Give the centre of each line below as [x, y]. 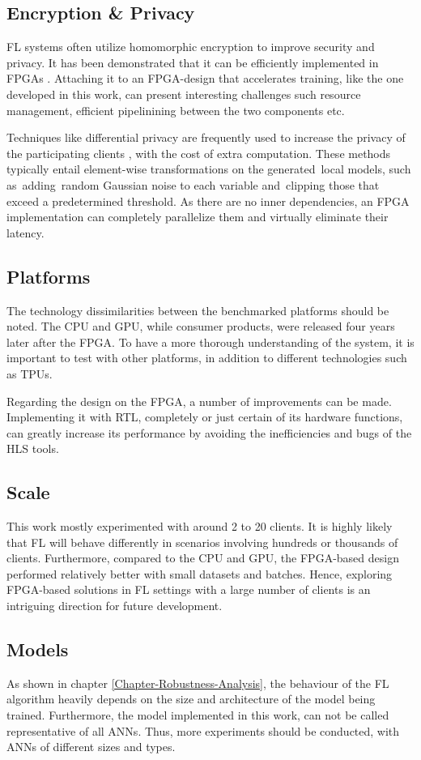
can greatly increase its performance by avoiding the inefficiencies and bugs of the [209, 432]
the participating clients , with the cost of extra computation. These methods [199, 153]
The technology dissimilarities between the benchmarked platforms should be [198, 310]
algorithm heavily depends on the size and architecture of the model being [191, 699]
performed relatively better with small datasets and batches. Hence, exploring [200, 573]
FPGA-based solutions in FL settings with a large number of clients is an [189, 589]
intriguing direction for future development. [115, 606]
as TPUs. [30, 373]
